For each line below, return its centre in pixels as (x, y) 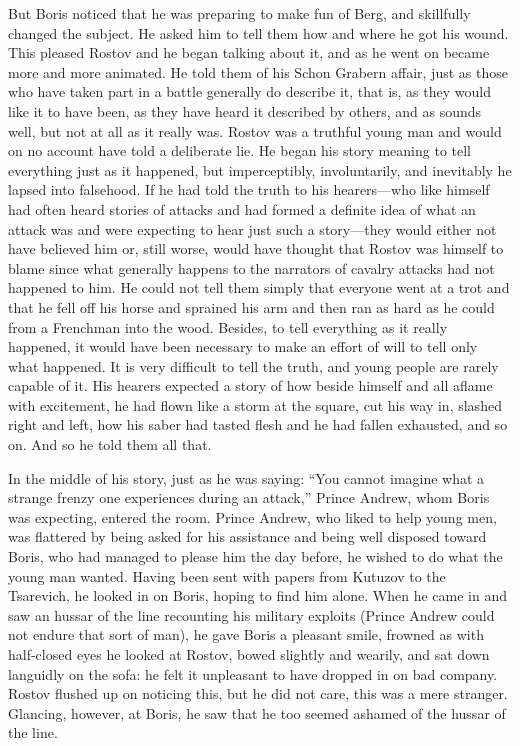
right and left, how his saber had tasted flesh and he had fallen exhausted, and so (258, 424)
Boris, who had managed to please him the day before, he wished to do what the (255, 556)
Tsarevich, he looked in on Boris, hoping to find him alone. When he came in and (257, 595)
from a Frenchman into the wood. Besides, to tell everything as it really (228, 326)
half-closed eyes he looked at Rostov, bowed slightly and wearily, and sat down (249, 654)
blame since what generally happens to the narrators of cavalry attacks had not (251, 267)
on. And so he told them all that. (110, 444)
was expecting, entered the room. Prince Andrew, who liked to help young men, (252, 516)
